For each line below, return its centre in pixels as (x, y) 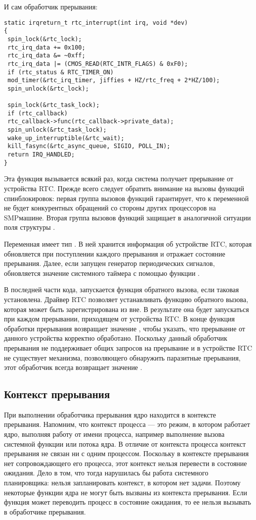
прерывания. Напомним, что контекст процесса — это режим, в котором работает (127, 424)
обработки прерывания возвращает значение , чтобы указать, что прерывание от (125, 328)
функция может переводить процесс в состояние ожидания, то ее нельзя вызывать (128, 502)
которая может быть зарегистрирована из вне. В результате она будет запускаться (127, 309)
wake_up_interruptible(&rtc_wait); (66, 138)
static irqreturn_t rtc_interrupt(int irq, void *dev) (96, 23)
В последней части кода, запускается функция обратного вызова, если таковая (122, 289)
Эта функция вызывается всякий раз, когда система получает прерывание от (119, 179)
